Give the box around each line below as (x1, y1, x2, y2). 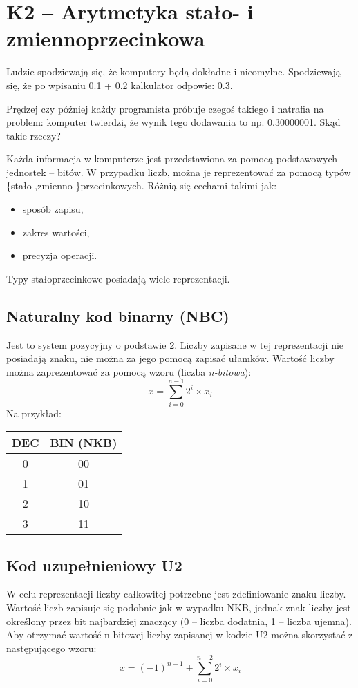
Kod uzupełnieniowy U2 (6, 554, 182, 575)
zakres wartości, (22, 224, 90, 239)
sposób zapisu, (22, 202, 84, 216)
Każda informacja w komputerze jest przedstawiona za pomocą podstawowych (6, 151, 338, 166)
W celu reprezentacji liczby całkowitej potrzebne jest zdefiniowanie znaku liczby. (6, 586, 346, 601)
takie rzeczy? (6, 128, 61, 142)
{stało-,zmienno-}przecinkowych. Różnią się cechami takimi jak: (6, 178, 277, 193)
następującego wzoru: (6, 640, 97, 655)
